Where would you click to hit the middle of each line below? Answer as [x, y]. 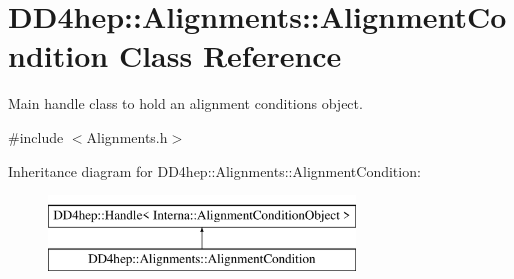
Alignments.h [127, 136]
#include [36, 136]
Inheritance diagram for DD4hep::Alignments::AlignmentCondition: [214, 170]
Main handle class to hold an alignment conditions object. [185, 103]
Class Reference [230, 55]
